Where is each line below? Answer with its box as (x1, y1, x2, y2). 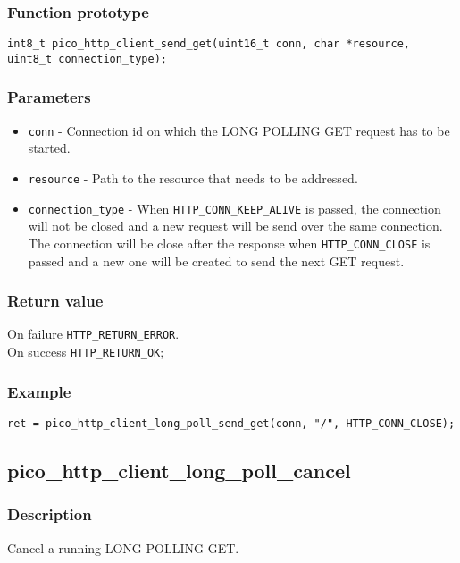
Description (7, 503, 92, 525)
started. (28, 139, 71, 157)
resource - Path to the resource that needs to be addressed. (28, 169, 358, 187)
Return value (7, 290, 104, 312)
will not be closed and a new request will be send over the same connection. (28, 216, 443, 235)
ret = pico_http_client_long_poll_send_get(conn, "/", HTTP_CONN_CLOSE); (7, 416, 456, 430)
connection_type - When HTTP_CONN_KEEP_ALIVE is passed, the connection (28, 198, 441, 217)
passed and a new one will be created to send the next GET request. (28, 251, 405, 270)
